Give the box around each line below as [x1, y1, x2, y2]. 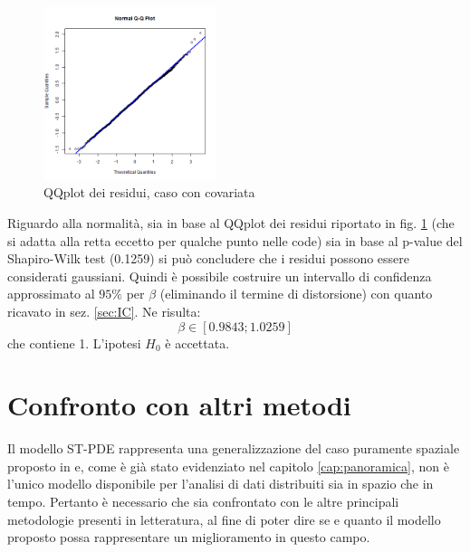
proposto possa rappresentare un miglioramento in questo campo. [7, 528, 370, 547]
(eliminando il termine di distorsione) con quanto [159, 284, 433, 303]
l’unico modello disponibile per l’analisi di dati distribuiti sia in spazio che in [7, 474, 434, 493]
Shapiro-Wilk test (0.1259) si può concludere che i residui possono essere [7, 249, 410, 268]
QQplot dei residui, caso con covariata [43, 183, 255, 202]
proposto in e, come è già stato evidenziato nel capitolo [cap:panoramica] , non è [7, 456, 449, 475]
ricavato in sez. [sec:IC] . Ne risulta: [7, 301, 201, 320]
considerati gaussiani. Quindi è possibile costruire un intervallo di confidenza [7, 266, 432, 285]
